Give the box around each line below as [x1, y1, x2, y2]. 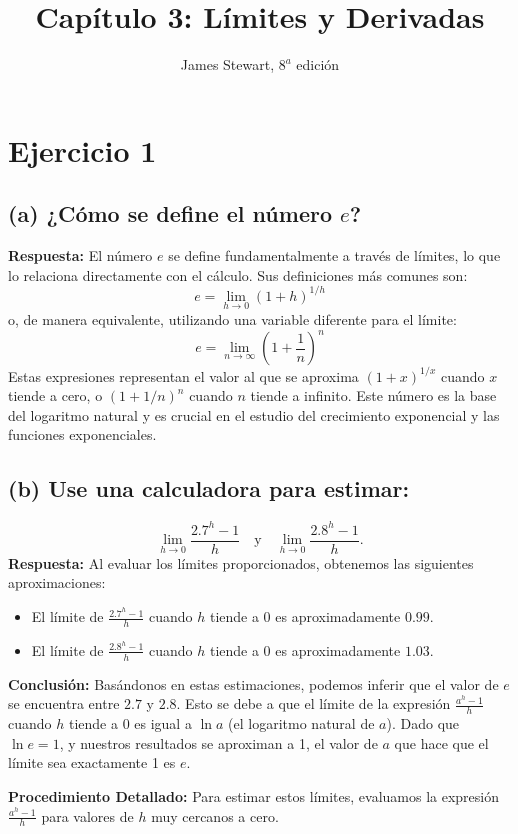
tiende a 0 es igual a [68, 713, 192, 734]
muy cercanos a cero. [151, 805, 279, 826]
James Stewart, [180, 54, 275, 75]
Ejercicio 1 [8, 129, 157, 170]
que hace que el [394, 732, 489, 753]
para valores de [41, 805, 134, 826]
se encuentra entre [8, 693, 120, 714]
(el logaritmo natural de [228, 713, 375, 734]
